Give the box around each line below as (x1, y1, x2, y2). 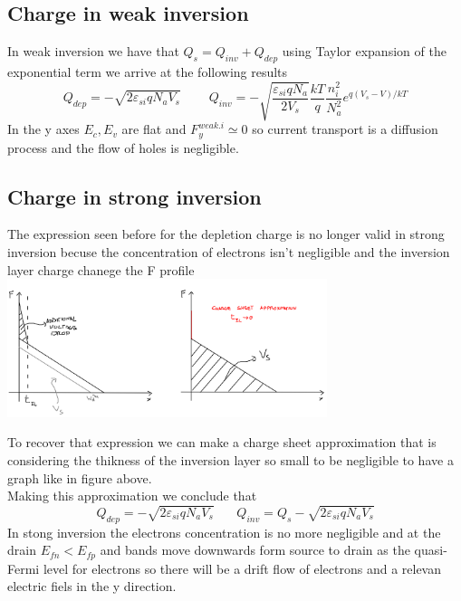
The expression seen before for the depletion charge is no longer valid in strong (7, 224, 445, 243)
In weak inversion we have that (7, 42, 179, 61)
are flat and (121, 119, 187, 138)
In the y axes (7, 119, 80, 138)
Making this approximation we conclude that (7, 486, 257, 505)
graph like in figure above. (7, 468, 152, 487)
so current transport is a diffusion (252, 119, 438, 138)
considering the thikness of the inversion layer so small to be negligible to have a (7, 451, 454, 470)
